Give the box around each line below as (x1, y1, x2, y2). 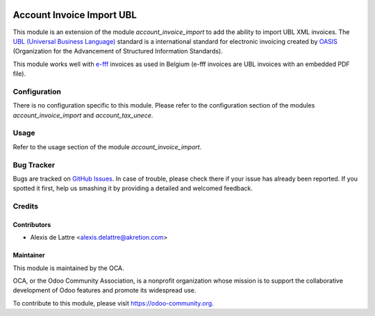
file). (12, 69, 26, 78)
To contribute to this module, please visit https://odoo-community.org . (12, 299, 215, 307)
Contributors (12, 220, 51, 228)
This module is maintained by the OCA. (12, 264, 124, 272)
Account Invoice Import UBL (12, 9, 137, 21)
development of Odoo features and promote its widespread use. (12, 286, 197, 294)
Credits (12, 201, 38, 211)
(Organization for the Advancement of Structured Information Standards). (12, 47, 223, 56)
